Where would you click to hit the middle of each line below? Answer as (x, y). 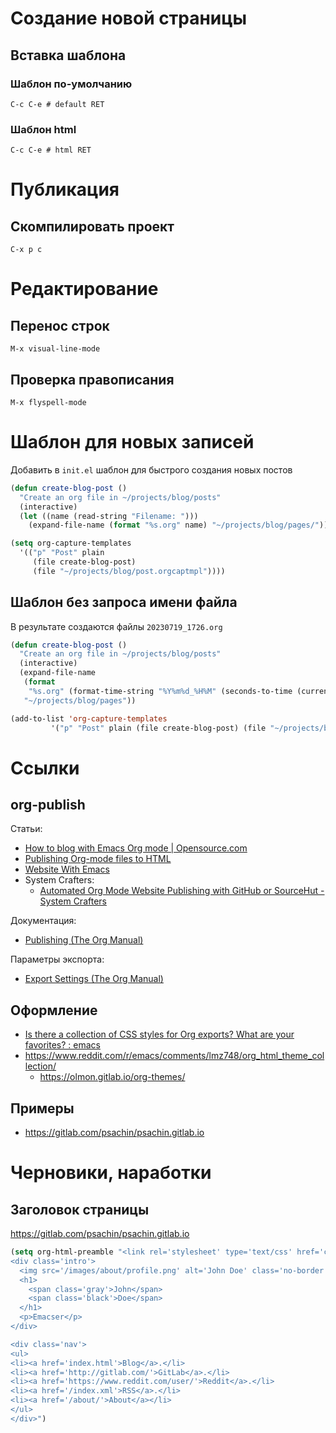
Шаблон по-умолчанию (71, 84)
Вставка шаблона (68, 55)
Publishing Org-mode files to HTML (98, 859)
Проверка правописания (92, 379)
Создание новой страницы (129, 18)
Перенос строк (60, 325)
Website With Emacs (67, 869)
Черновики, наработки (111, 1173)
